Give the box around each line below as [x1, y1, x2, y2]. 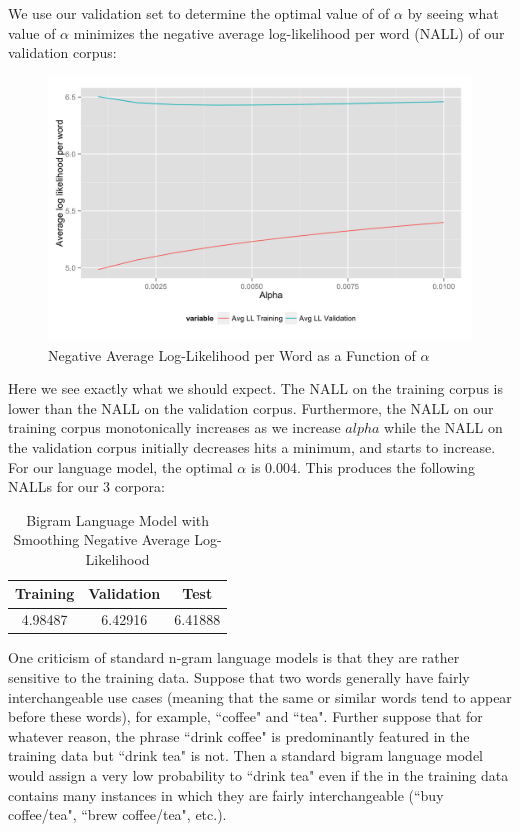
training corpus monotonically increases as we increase [8, 417, 341, 438]
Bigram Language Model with [26, 509, 209, 530]
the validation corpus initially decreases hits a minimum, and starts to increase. [8, 436, 496, 457]
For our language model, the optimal [8, 456, 233, 477]
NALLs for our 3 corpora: [8, 476, 165, 497]
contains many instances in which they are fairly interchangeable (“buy [8, 784, 444, 805]
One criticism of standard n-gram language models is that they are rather [8, 647, 460, 668]
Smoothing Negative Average [13, 529, 190, 550]
